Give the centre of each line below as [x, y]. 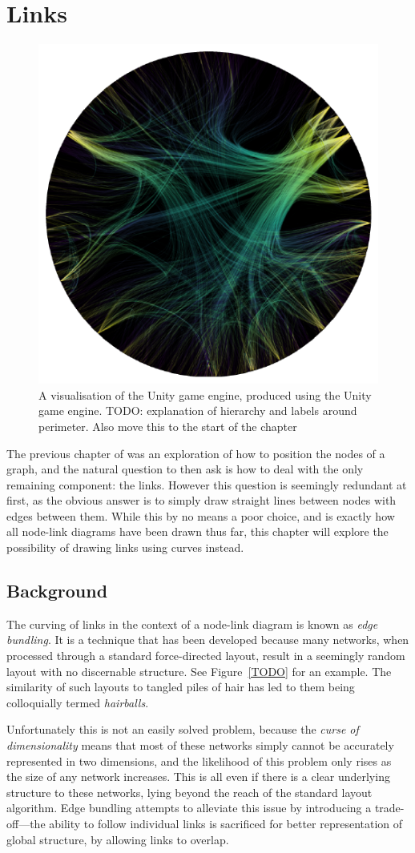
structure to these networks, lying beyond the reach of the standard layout [189, 792]
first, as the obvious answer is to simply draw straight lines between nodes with [201, 500]
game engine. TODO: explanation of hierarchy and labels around [198, 410]
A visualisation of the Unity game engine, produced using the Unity [205, 394]
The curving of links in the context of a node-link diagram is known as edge [192, 624]
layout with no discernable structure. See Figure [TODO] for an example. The [199, 671]
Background [57, 591]
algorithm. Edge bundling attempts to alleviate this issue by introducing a [189, 808]
